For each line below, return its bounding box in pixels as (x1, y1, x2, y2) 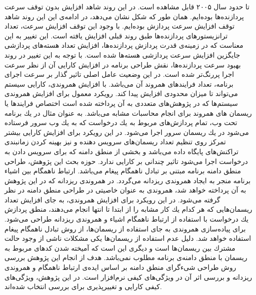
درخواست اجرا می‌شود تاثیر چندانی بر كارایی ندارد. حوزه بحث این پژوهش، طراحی (4, 156, 248, 166)
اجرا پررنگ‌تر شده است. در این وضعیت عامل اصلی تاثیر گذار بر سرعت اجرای (4, 69, 234, 79)
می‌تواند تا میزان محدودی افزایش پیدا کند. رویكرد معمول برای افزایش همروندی (4, 88, 238, 98)
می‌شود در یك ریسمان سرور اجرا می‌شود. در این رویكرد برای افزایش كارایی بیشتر (4, 127, 249, 137)
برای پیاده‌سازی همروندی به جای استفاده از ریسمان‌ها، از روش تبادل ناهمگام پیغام (4, 223, 246, 233)
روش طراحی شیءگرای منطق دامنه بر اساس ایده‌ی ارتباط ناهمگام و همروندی (4, 262, 236, 272)
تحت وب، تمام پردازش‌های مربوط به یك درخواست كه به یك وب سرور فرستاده (4, 117, 237, 128)
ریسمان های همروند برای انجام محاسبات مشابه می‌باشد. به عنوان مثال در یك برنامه (4, 107, 252, 118)
